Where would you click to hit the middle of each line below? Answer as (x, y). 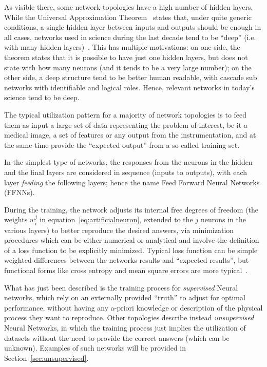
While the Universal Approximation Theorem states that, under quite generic (128, 17)
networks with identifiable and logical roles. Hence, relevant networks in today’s (129, 87)
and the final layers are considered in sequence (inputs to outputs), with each (126, 172)
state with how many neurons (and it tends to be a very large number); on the (128, 67)
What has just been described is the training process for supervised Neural (121, 287)
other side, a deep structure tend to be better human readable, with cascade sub (131, 77)
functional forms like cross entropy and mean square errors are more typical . (126, 270)
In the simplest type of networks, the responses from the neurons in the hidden (128, 162)
